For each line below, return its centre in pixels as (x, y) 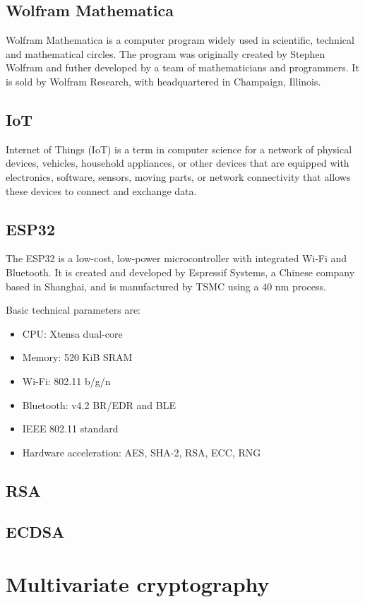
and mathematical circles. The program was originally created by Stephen (166, 53)
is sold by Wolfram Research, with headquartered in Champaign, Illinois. (163, 81)
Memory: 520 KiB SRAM (77, 357)
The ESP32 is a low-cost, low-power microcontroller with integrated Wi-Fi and (176, 258)
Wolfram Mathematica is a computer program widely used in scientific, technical (180, 40)
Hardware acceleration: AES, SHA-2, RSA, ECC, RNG (142, 452)
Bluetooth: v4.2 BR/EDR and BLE (99, 405)
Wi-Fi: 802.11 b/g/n (66, 380)
